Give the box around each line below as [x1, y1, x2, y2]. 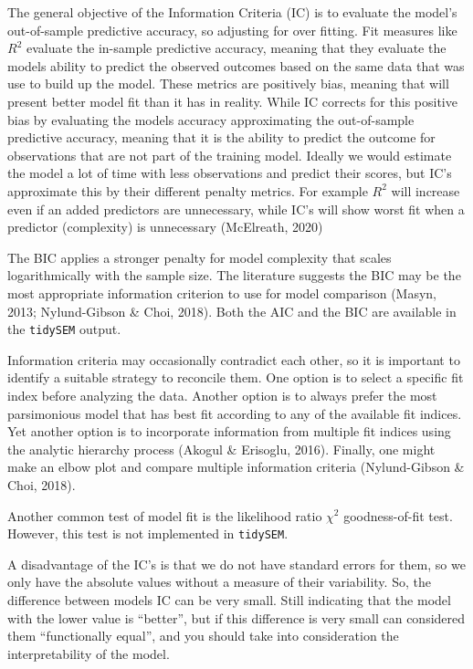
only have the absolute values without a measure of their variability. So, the [7, 572, 431, 591]
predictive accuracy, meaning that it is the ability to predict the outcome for [7, 128, 436, 147]
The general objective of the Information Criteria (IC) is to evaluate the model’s [7, 3, 457, 21]
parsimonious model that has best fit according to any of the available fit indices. [7, 403, 462, 423]
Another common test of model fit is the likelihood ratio [7, 506, 322, 525]
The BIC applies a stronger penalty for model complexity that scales [7, 247, 392, 267]
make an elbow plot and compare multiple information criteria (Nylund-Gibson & [7, 457, 465, 476]
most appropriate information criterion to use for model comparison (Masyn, [7, 283, 437, 302]
